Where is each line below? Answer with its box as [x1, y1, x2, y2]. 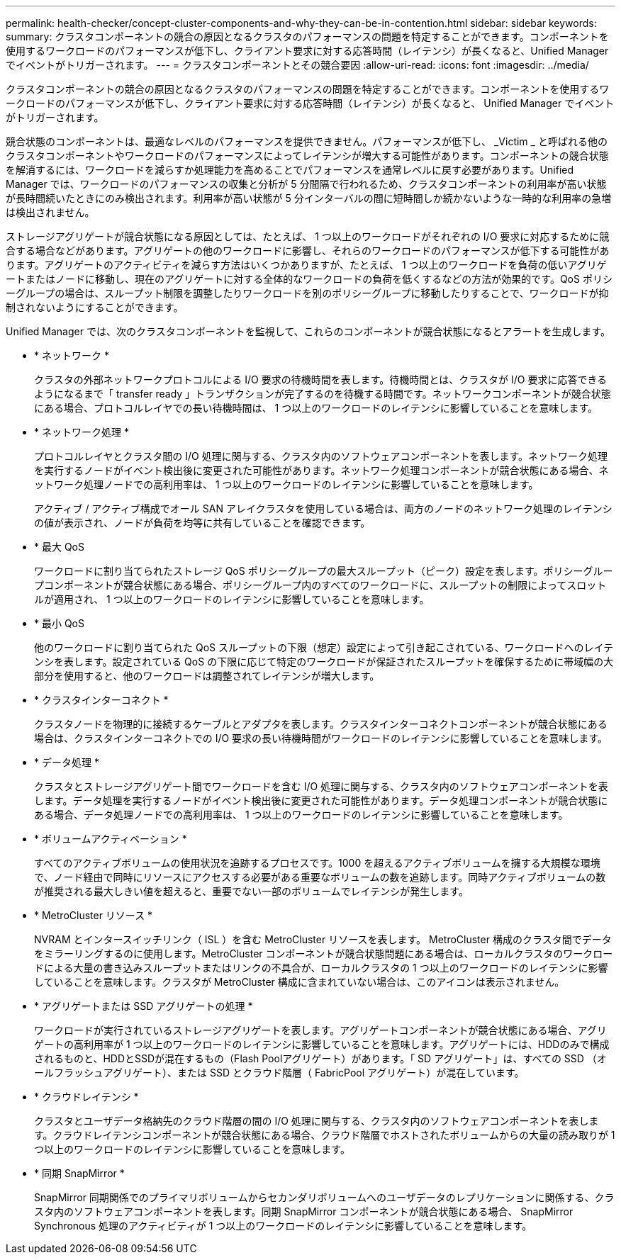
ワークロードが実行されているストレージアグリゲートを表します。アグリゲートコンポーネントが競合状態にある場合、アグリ [34, 1024, 607, 1036]
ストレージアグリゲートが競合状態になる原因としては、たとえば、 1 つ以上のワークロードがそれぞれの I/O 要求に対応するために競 [6, 230, 610, 242]
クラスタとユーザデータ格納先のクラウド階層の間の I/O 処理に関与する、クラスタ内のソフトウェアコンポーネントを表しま [34, 1115, 599, 1127]
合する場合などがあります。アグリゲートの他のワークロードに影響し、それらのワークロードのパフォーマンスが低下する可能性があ [6, 244, 610, 257]
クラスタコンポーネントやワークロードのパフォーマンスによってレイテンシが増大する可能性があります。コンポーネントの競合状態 [6, 150, 609, 162]
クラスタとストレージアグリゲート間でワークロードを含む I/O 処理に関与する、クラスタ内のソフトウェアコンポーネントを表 [34, 780, 608, 792]
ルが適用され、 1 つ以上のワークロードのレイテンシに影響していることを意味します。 [34, 593, 430, 605]
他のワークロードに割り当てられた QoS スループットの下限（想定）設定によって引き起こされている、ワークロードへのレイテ [34, 641, 614, 653]
